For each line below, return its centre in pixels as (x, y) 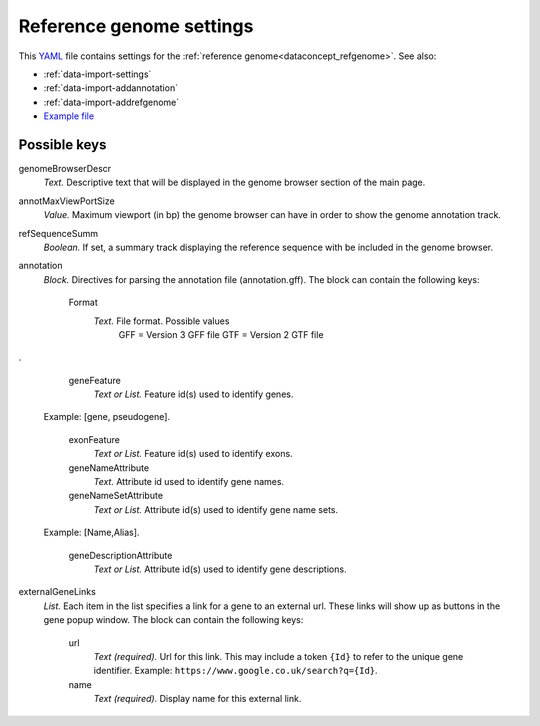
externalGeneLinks (57, 592)
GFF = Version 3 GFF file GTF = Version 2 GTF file (221, 334)
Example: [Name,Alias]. (91, 532)
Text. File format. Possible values (161, 321)
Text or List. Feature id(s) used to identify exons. (193, 454)
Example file (69, 116)
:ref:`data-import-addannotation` (111, 88)
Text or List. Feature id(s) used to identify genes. (193, 394)
